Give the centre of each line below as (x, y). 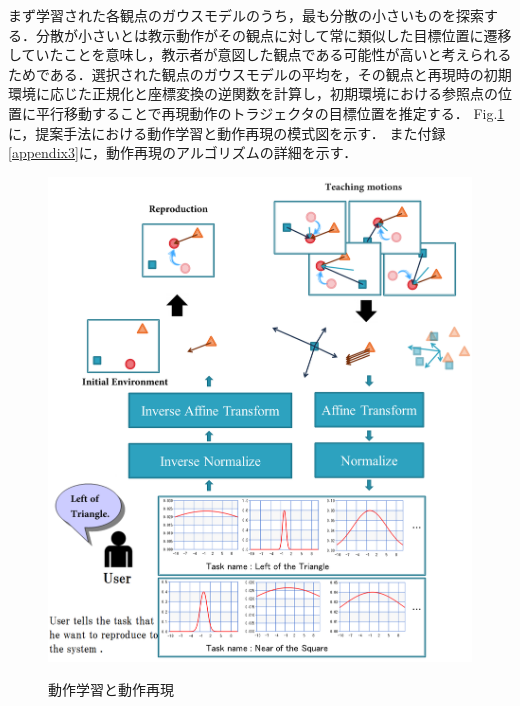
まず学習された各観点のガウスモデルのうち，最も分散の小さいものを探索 (246, 15)
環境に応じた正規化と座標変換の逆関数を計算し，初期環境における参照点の (253, 93)
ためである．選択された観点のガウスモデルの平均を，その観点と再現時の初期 (260, 73)
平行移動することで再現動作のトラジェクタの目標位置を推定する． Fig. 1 (270, 112)
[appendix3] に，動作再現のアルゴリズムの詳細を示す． (183, 152)
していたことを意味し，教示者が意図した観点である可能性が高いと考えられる (260, 54)
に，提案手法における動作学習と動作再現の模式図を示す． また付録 (227, 132)
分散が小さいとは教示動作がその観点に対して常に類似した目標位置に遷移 (273, 34)
